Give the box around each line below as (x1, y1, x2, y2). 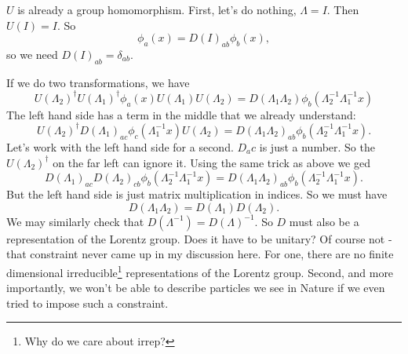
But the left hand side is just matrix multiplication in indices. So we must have (6, 186, 388, 203)
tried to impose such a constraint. (6, 294, 169, 311)
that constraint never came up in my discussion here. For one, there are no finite (6, 246, 394, 262)
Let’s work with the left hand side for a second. (6, 138, 234, 155)
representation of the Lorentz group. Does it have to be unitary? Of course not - (6, 230, 392, 246)
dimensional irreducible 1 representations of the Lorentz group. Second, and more (6, 261, 394, 280)
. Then (326, 2, 359, 17)
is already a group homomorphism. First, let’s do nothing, (17, 2, 297, 17)
